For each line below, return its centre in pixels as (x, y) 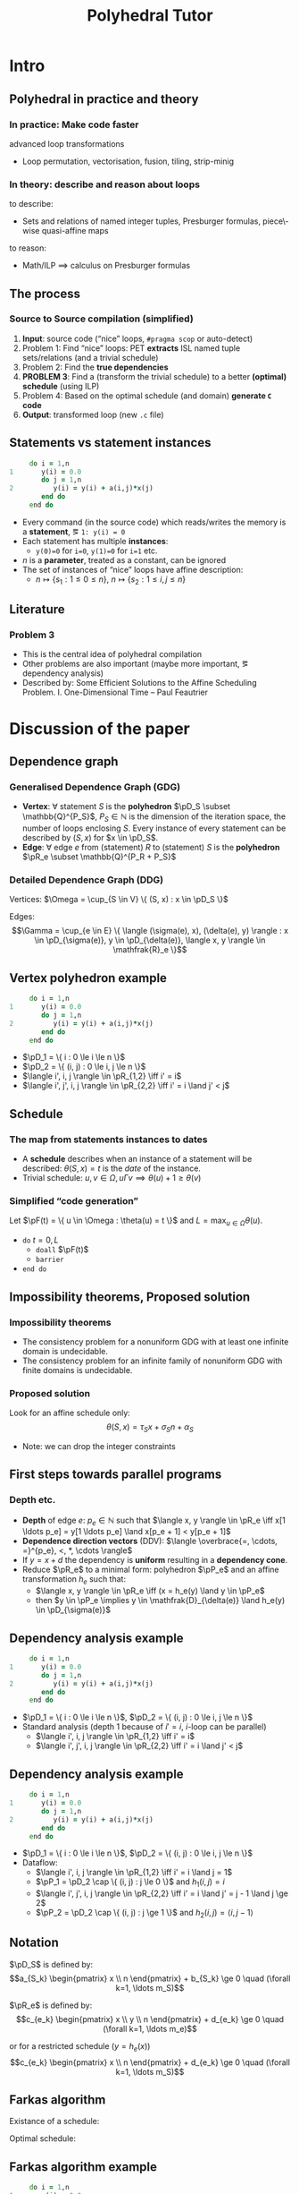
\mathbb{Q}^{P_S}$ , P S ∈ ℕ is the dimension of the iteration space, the (154, 818)
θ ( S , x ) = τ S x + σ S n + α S (150, 1428)
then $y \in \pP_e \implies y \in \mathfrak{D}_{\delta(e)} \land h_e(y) (160, 1601)
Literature (37, 610)
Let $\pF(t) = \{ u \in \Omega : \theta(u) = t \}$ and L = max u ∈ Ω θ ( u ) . (136, 1221)
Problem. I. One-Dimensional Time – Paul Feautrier (115, 692)
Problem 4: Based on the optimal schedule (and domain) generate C (147, 396)
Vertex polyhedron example (88, 978)
